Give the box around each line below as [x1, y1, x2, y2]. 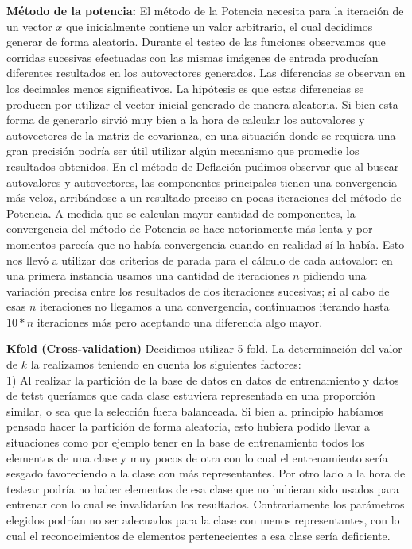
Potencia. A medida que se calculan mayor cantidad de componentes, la [6, 204, 356, 221]
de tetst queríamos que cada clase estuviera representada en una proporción [6, 387, 375, 404]
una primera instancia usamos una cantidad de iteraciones [6, 267, 290, 284]
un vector [6, 17, 52, 34]
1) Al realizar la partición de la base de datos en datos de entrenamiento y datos [6, 371, 399, 388]
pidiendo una [303, 267, 367, 284]
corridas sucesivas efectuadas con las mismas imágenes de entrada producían [6, 48, 379, 65]
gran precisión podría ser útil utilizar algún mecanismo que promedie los [6, 142, 360, 159]
